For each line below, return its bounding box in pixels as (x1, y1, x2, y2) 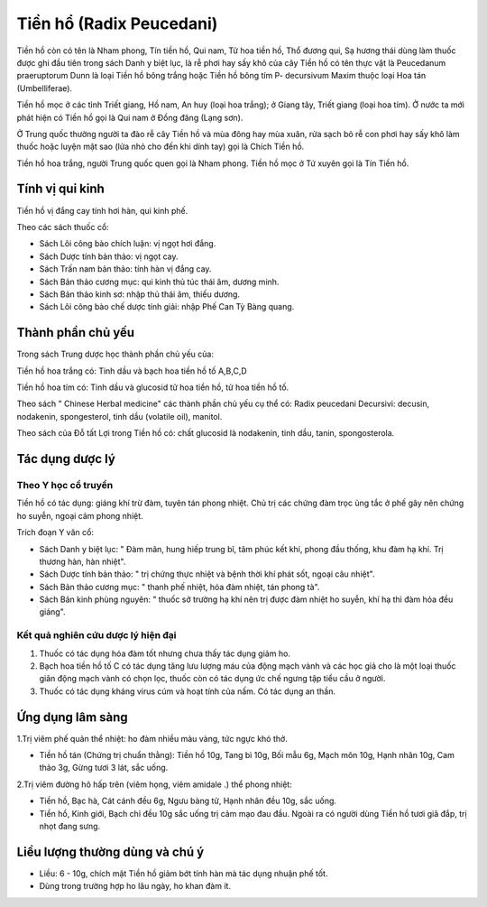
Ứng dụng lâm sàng (16, 709, 128, 725)
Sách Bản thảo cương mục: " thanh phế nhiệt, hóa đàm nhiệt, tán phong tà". (39, 581, 320, 592)
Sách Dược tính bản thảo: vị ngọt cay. (39, 251, 179, 262)
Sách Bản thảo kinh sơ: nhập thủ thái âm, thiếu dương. (39, 289, 241, 300)
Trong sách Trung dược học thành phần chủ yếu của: (16, 348, 214, 360)
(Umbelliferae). (16, 82, 72, 94)
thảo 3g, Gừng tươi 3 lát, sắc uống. (39, 763, 169, 773)
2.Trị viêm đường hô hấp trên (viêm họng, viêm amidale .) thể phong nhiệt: (16, 779, 292, 790)
